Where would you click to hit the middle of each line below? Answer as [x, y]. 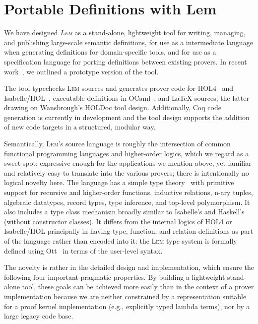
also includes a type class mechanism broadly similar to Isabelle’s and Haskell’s [124, 212]
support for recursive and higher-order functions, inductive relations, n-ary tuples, [129, 192]
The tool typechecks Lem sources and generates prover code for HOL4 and [119, 88]
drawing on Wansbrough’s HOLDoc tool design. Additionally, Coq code [113, 107]
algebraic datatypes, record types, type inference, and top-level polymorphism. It [127, 202]
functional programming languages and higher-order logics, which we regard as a [127, 153]
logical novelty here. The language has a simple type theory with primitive [119, 182]
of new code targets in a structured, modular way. [80, 127]
